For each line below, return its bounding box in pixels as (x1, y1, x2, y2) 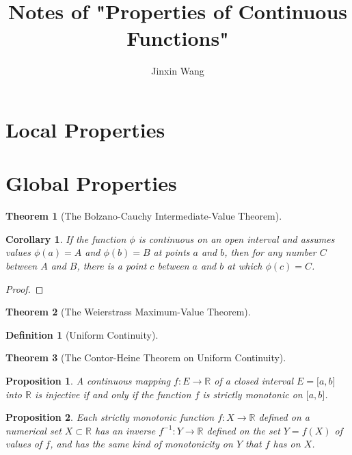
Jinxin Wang (151, 64, 204, 78)
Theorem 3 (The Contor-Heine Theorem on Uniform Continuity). (5, 350, 286, 365)
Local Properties (5, 115, 165, 143)
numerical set (5, 423, 62, 437)
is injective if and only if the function (34, 387, 191, 401)
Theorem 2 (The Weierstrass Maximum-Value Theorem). (5, 304, 251, 319)
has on (273, 437, 301, 451)
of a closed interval (214, 373, 294, 387)
